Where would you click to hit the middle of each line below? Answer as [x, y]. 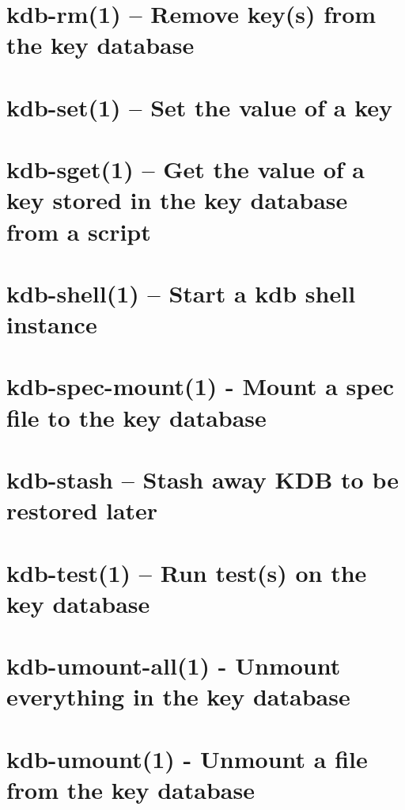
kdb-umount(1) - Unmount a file [187, 758]
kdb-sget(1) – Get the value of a [185, 169]
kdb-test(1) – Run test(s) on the [187, 572]
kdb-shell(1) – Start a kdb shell [181, 293]
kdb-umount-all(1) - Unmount [174, 665]
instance [52, 324]
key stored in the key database [177, 200]
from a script [79, 231]
